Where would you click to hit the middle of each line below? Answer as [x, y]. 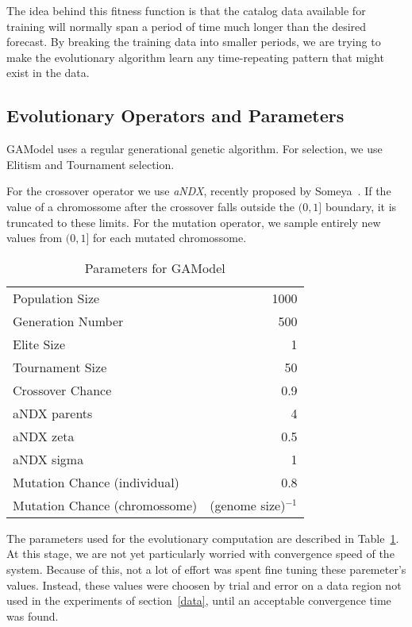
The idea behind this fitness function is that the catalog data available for [186, 10]
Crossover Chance [62, 390]
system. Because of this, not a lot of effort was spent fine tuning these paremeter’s [206, 569]
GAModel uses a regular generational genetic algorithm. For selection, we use [194, 149]
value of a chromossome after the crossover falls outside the [151, 206]
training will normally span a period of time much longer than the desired [187, 26]
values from [35, 238]
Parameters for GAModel [155, 267]
